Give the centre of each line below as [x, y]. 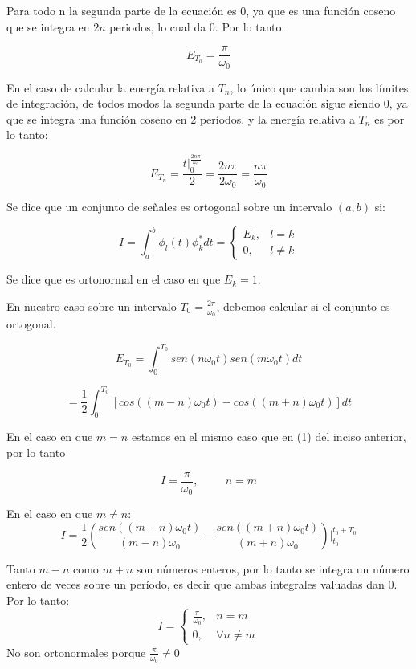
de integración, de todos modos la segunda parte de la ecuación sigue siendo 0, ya [207, 103]
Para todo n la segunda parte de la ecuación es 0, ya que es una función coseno [201, 10]
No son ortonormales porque [76, 652]
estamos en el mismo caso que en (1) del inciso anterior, [269, 436]
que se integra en [48, 26]
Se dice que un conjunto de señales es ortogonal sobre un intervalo [169, 206]
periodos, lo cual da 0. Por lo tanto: [197, 26]
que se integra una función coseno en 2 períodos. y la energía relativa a [181, 118]
